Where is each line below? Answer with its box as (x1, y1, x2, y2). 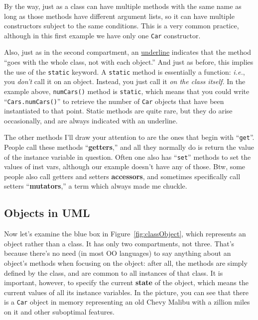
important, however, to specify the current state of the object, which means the (4, 277, 249, 288)
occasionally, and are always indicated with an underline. (4, 115, 178, 125)
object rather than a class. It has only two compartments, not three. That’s (4, 238, 235, 248)
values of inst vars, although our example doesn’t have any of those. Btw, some (4, 161, 246, 172)
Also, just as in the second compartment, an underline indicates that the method (4, 47, 251, 57)
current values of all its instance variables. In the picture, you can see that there (4, 287, 249, 297)
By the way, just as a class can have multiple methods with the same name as (4, 1, 242, 11)
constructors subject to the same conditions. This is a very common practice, (4, 20, 239, 31)
